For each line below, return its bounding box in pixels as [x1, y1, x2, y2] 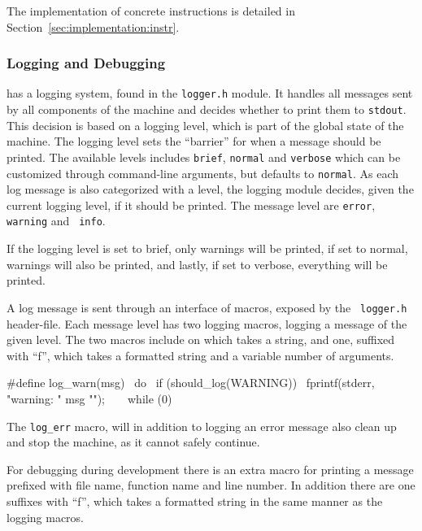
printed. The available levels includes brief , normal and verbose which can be [7, 148, 401, 165]
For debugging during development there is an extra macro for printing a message [7, 460, 414, 477]
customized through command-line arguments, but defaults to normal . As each [7, 164, 398, 181]
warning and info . [7, 212, 106, 229]
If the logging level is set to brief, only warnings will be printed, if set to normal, [7, 240, 408, 257]
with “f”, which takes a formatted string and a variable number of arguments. [7, 346, 394, 363]
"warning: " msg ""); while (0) [7, 390, 172, 407]
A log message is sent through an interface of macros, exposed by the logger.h [7, 298, 407, 316]
